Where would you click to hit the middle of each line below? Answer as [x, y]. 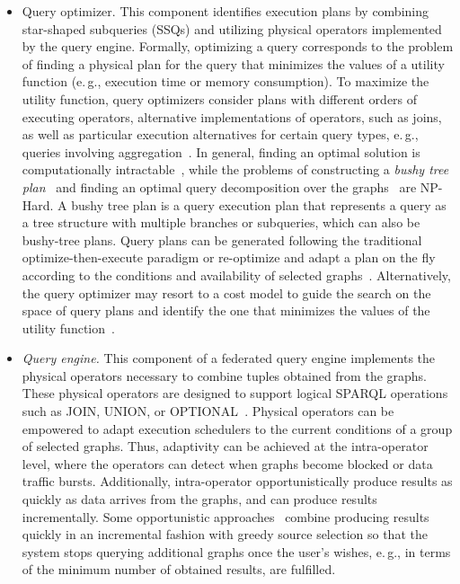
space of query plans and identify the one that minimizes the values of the [226, 310]
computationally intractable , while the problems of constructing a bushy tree [235, 169]
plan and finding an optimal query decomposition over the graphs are [219, 186]
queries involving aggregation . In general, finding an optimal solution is [221, 151]
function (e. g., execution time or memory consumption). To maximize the [226, 81]
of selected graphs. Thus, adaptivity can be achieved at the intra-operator [225, 446]
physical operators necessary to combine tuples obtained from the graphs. [225, 375]
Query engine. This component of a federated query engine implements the [229, 358]
